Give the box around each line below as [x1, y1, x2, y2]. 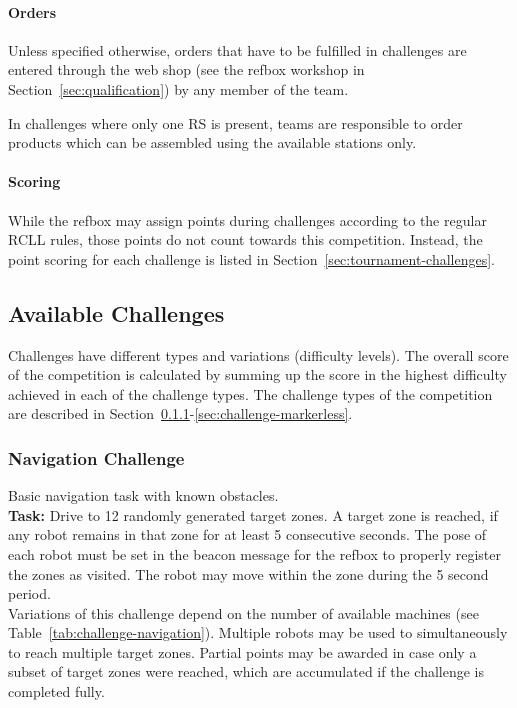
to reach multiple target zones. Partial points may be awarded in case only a [8, 641, 477, 662]
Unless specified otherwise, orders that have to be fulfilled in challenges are [8, 39, 467, 60]
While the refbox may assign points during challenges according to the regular [8, 209, 487, 230]
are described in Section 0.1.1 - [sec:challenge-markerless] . [8, 403, 353, 424]
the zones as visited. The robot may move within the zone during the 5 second [8, 563, 489, 584]
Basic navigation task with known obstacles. [8, 485, 279, 506]
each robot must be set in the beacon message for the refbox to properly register [8, 543, 501, 564]
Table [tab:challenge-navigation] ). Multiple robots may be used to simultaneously [8, 622, 508, 643]
